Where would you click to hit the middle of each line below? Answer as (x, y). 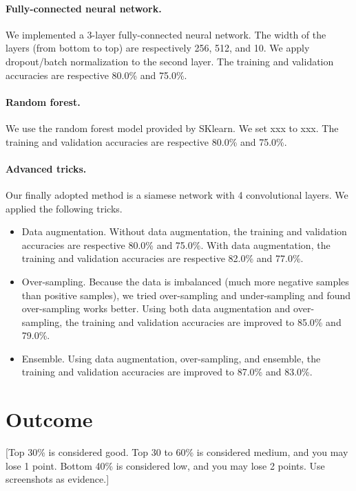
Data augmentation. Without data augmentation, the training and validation (184, 231)
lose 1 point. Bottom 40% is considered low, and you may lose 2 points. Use (165, 465)
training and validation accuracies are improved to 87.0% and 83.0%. (167, 372)
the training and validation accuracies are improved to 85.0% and (203, 321)
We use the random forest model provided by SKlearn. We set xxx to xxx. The (172, 128)
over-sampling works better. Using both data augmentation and (156, 308)
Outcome (49, 419)
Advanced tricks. (46, 168)
